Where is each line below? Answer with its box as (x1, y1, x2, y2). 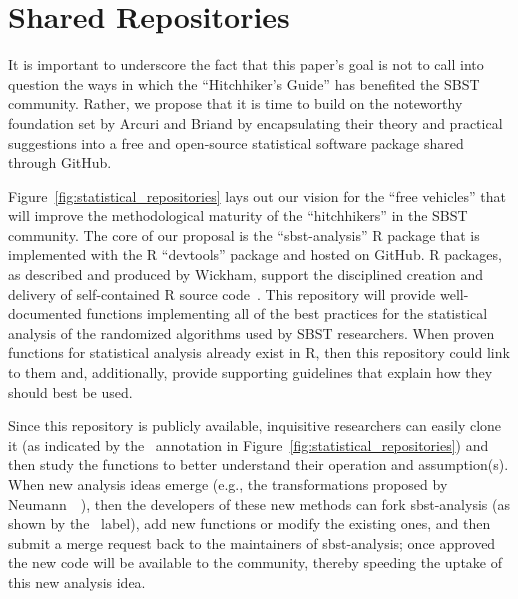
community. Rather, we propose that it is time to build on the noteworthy (8, 93, 463, 114)
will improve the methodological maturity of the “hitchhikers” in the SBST (8, 205, 468, 226)
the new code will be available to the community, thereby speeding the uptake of (8, 552, 502, 573)
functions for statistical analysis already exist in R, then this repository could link (8, 342, 510, 363)
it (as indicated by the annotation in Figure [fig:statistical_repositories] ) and (8, 434, 489, 455)
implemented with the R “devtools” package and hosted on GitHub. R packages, (8, 244, 502, 265)
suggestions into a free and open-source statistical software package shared (8, 132, 464, 153)
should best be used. (8, 381, 133, 402)
